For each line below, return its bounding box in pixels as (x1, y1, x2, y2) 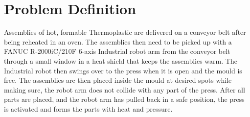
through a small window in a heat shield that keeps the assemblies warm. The (4, 55, 237, 66)
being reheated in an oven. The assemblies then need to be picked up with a (4, 36, 232, 47)
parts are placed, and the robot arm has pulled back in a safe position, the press (4, 94, 245, 104)
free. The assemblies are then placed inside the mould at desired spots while (4, 75, 232, 85)
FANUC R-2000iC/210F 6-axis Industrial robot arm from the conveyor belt (4, 46, 230, 56)
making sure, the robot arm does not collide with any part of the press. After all (4, 84, 245, 94)
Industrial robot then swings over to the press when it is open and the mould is (4, 65, 242, 75)
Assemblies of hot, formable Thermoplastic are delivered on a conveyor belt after (4, 27, 246, 37)
